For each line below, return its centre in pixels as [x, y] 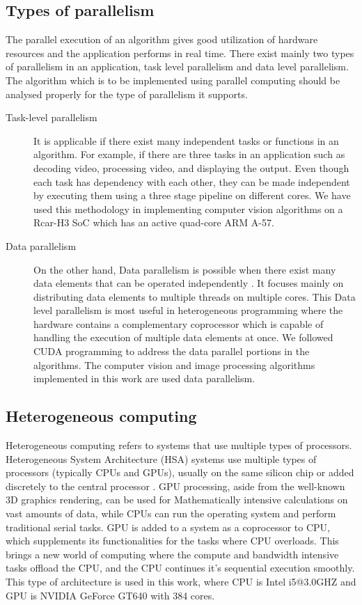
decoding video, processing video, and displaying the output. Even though [191, 167]
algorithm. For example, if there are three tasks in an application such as [189, 154]
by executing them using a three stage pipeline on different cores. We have [192, 195]
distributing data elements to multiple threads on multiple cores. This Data [195, 296]
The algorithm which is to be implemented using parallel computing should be [173, 80]
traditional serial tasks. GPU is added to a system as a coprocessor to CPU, [168, 527]
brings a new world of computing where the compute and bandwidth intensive [172, 554]
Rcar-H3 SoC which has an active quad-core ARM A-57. [154, 222]
